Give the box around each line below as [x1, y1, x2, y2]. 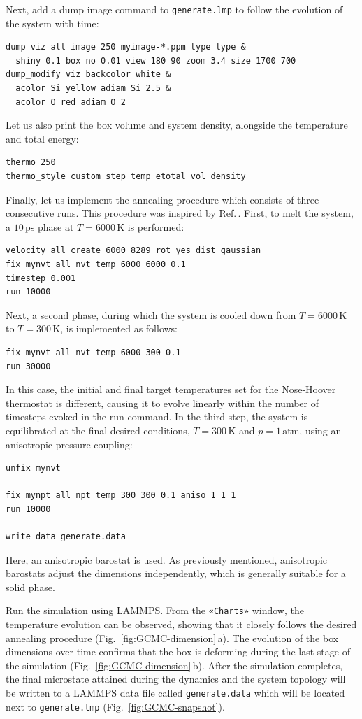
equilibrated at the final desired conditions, [6, 422, 190, 437]
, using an [299, 422, 342, 437]
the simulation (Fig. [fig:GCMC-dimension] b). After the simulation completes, [6, 657, 343, 672]
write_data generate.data [6, 532, 126, 542]
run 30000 [6, 361, 51, 371]
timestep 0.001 [6, 273, 76, 283]
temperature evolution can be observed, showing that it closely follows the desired [6, 617, 357, 632]
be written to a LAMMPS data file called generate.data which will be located [6, 685, 345, 700]
